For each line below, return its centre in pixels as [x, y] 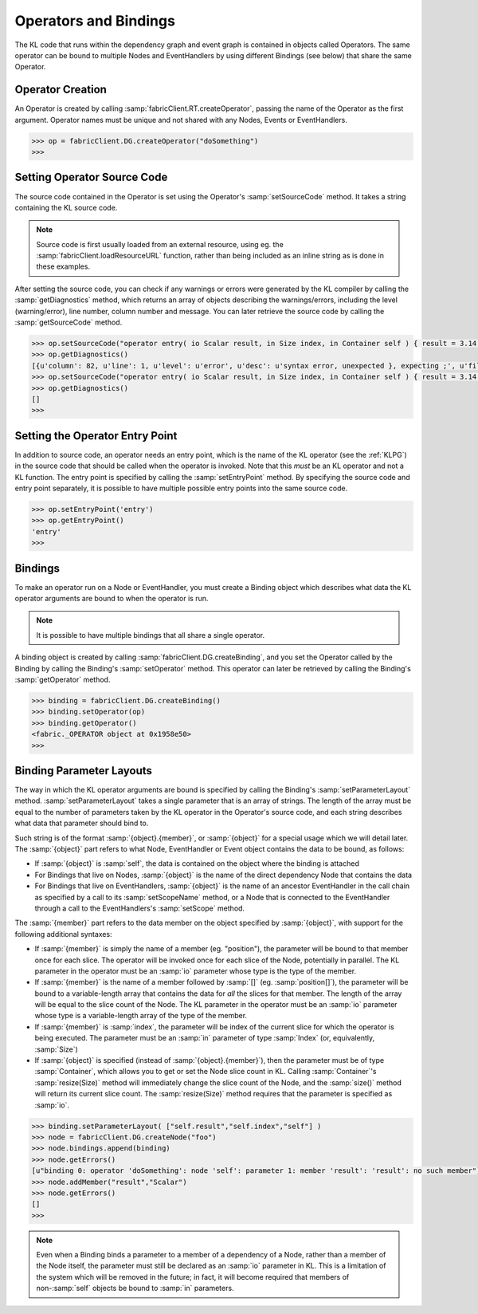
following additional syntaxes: [63, 934]
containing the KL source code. [66, 207]
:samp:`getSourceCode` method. [69, 322]
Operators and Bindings [95, 21]
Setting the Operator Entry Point [96, 436]
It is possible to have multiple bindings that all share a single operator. [151, 635]
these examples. [63, 266]
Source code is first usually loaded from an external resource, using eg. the [160, 244]
